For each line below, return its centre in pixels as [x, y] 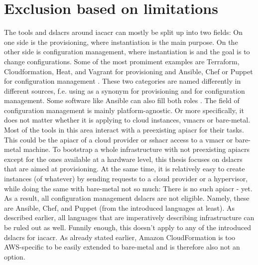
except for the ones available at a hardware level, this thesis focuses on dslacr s [123, 159]
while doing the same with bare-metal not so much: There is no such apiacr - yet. [128, 188]
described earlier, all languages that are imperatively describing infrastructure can [129, 217]
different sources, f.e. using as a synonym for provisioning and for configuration [125, 90]
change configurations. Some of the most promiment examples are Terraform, [122, 61]
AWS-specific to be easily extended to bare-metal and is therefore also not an [122, 247]
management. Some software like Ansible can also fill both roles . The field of [122, 100]
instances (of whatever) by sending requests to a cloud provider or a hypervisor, [126, 179]
